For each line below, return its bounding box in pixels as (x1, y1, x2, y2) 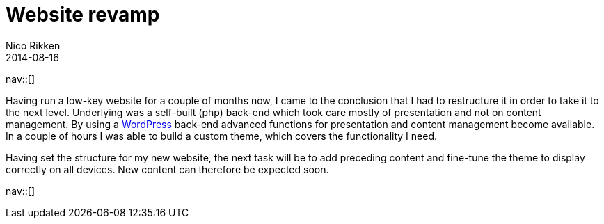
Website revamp (6, 3, 160, 26)
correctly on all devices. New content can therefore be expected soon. (6, 163, 329, 175)
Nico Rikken (6, 39, 61, 51)
